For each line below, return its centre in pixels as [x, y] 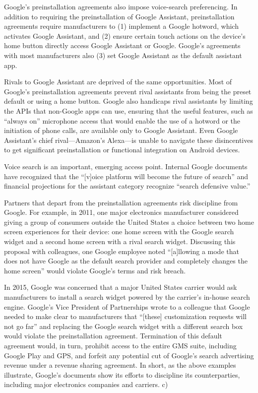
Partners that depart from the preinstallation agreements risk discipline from [121, 202]
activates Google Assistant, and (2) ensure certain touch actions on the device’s [125, 35]
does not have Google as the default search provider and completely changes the [126, 261]
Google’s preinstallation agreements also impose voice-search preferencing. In [121, 6]
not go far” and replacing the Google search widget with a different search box [124, 326]
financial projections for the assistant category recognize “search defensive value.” [127, 186]
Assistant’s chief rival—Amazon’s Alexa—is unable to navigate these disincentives [129, 140]
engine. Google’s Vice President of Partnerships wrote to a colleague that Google [127, 306]
